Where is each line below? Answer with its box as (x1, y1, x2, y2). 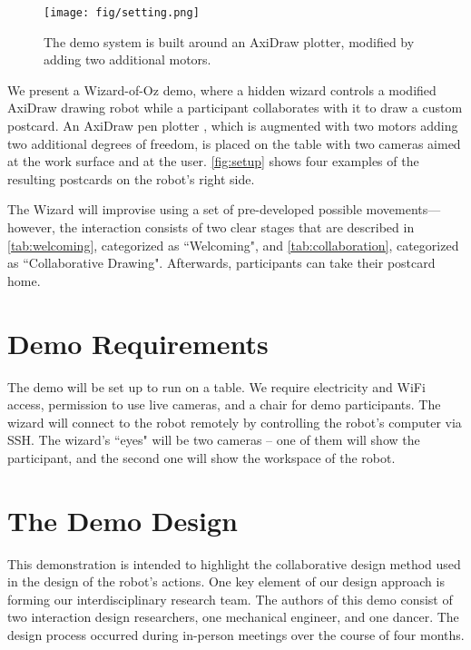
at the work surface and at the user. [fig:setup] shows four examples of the (7, 152, 419, 171)
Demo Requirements (7, 324, 269, 361)
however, (7, 218, 55, 236)
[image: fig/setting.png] (44, 6, 200, 19)
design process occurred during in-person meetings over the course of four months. (7, 625, 465, 644)
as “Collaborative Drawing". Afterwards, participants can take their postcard (7, 253, 436, 272)
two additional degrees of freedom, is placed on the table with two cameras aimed (7, 133, 461, 153)
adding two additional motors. (44, 50, 211, 69)
